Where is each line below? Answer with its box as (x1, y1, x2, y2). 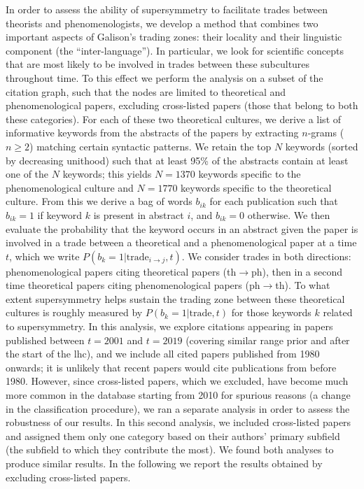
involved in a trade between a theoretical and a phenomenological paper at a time (6, 235, 357, 250)
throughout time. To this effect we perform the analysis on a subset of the (6, 70, 323, 85)
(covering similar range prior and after (185, 332, 350, 347)
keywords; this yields (62, 166, 152, 181)
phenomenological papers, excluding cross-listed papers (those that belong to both (6, 98, 358, 113)
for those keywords (231, 305, 311, 320)
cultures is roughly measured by (6, 305, 143, 320)
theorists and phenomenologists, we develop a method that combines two (6, 15, 318, 30)
